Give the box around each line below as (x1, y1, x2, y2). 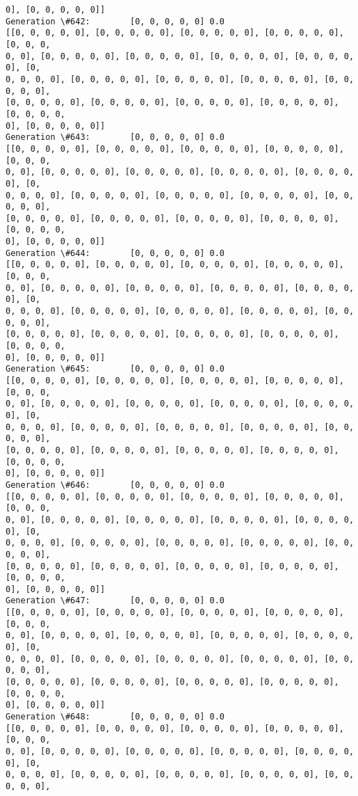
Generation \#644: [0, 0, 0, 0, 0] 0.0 (6, 248, 225, 258)
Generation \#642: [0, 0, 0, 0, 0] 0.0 (6, 16, 225, 26)
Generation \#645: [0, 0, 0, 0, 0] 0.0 (6, 364, 225, 374)
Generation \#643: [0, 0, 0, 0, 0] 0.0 (6, 132, 225, 143)
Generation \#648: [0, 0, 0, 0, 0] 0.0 (6, 712, 225, 722)
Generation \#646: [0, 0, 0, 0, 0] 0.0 (6, 479, 225, 490)
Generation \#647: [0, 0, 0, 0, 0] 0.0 (6, 596, 225, 606)
